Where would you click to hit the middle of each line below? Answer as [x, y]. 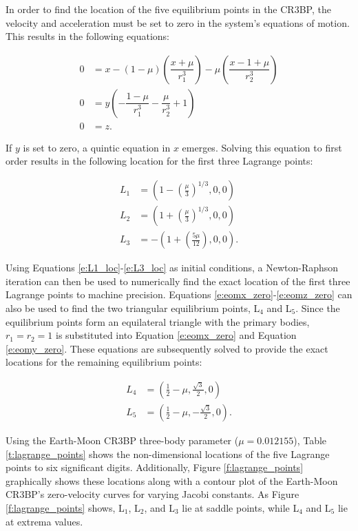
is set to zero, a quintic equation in [97, 147]
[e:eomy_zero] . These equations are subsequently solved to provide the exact [167, 348]
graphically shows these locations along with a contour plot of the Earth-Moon [172, 480]
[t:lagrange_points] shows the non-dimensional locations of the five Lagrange [168, 454]
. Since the [318, 308]
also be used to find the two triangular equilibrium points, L [133, 308]
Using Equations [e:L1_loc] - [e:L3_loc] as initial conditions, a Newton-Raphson [172, 268]
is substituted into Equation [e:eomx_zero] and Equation [176, 335]
